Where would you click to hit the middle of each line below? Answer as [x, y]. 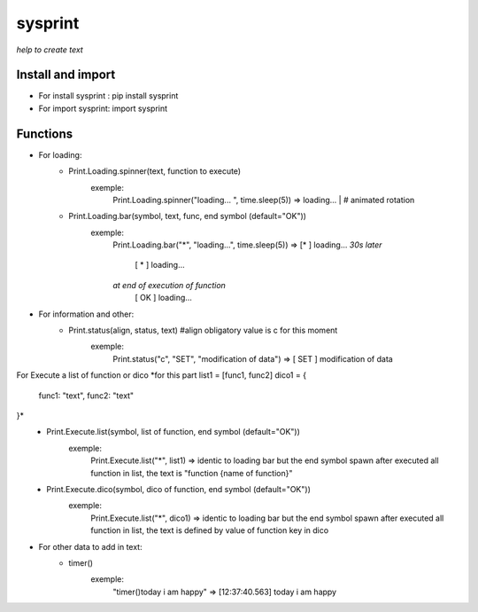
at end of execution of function [169, 285]
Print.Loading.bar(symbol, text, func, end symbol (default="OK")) [188, 216]
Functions [45, 133]
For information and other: [86, 314]
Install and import [66, 75]
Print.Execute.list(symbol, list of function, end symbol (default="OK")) [173, 432]
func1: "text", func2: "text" [86, 396]
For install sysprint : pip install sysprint [108, 96]
